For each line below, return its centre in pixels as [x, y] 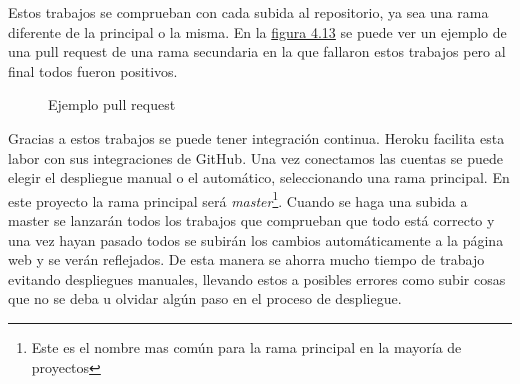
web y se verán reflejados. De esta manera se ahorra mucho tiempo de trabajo [246, 259]
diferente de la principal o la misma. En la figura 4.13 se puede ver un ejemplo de [257, 31]
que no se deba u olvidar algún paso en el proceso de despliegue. [205, 298]
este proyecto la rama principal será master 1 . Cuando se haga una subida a [238, 199]
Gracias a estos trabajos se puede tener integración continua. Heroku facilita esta [256, 137]
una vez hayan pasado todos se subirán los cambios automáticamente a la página [256, 239]
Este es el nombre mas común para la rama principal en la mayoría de [246, 346]
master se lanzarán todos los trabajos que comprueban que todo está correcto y [251, 220]
